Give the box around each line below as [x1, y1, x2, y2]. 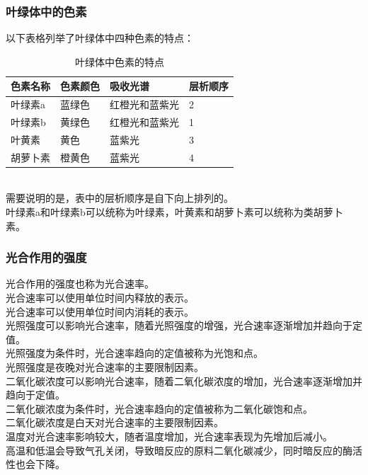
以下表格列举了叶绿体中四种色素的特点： [6, 30, 194, 45]
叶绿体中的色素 [6, 2, 87, 20]
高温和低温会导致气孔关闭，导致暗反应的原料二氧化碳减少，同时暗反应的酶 [6, 442, 352, 457]
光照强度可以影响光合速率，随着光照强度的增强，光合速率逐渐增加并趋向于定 [6, 318, 362, 333]
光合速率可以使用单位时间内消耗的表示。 [6, 304, 194, 319]
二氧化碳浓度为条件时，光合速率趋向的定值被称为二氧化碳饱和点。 [6, 401, 313, 416]
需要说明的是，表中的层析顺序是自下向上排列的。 [6, 190, 234, 205]
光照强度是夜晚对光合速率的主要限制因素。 [6, 360, 204, 374]
